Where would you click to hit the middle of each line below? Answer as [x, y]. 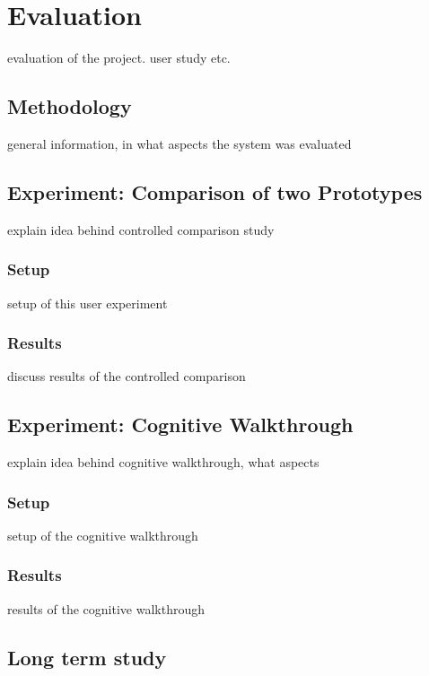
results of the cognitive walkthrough [106, 608]
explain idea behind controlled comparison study [141, 229]
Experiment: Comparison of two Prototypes [215, 191]
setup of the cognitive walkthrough [103, 535]
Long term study [87, 657]
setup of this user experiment [88, 303]
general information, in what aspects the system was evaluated [179, 143]
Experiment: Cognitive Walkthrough [180, 425]
